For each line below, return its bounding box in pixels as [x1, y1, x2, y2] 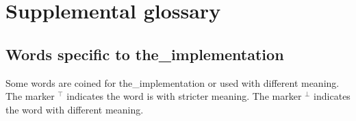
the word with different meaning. [5, 102, 144, 116]
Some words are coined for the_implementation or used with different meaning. [5, 75, 340, 90]
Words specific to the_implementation [5, 43, 284, 64]
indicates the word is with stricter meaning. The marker [66, 89, 302, 103]
